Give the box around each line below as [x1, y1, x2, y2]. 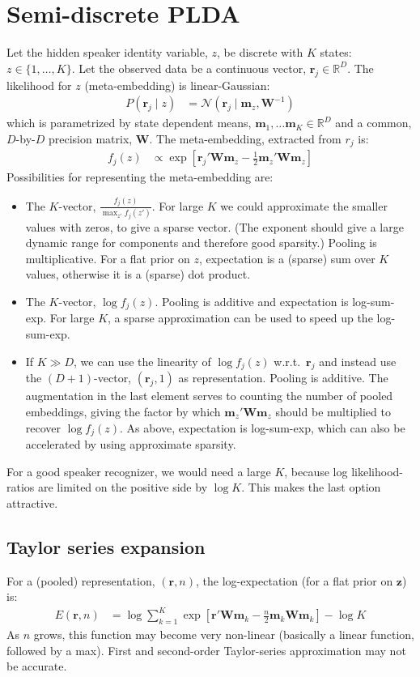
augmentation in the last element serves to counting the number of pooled [25, 387, 393, 404]
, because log [284, 462, 348, 479]
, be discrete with [217, 44, 303, 61]
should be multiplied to [275, 403, 391, 419]
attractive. [6, 494, 58, 511]
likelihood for [6, 76, 72, 93]
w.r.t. [274, 352, 301, 369]
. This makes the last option [241, 479, 381, 496]
